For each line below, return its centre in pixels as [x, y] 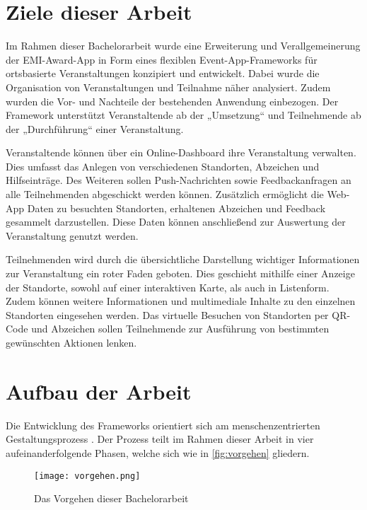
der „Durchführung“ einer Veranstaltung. [95, 128]
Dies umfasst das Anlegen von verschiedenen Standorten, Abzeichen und [163, 166]
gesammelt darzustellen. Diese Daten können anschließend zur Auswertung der [176, 222]
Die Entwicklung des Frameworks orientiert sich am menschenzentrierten [163, 425]
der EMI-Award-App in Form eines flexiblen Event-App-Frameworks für [162, 59]
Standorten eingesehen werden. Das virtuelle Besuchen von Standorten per [167, 314]
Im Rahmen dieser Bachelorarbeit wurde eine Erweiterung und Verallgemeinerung [183, 46]
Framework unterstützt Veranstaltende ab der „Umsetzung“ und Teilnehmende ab [183, 115]
